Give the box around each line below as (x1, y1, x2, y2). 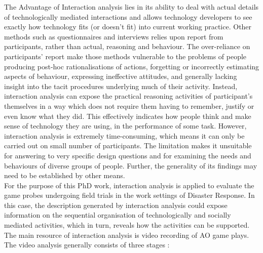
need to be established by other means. (4, 170, 125, 181)
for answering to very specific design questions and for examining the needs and (4, 150, 251, 160)
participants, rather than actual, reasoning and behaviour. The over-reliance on (4, 41, 250, 52)
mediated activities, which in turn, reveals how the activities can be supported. (4, 220, 250, 230)
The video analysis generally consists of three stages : (4, 239, 170, 250)
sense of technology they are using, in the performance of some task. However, (4, 120, 247, 131)
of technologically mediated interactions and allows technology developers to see (4, 11, 252, 22)
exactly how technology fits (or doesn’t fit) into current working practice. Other (4, 21, 252, 32)
